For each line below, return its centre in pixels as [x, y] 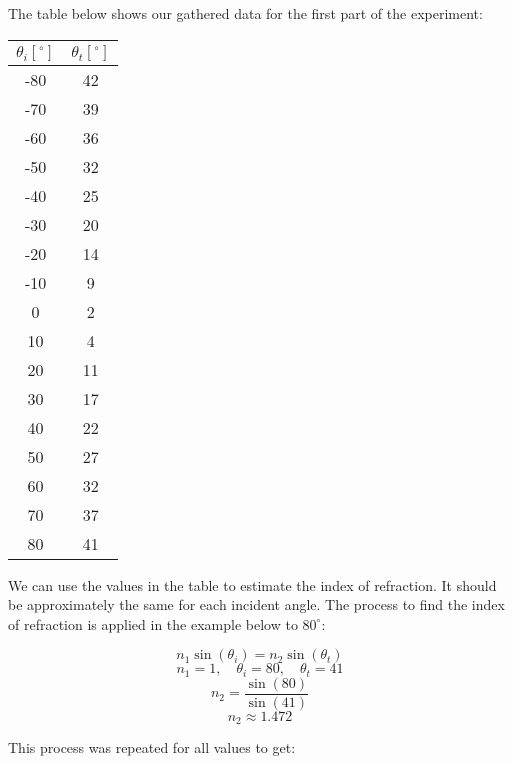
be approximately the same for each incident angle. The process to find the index [256, 604]
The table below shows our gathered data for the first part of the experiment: [245, 13]
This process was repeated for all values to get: [152, 747]
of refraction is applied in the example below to [153, 623]
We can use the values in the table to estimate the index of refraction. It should [252, 584]
